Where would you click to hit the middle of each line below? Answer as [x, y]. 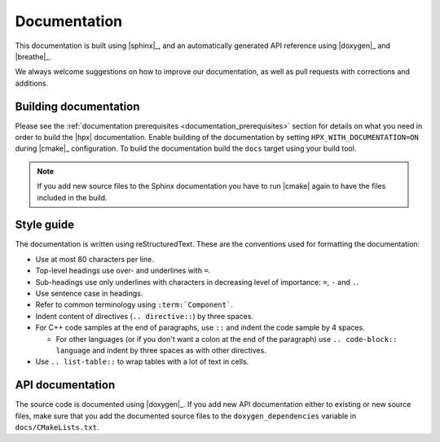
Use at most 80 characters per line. [95, 259]
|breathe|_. [33, 56]
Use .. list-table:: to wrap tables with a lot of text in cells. [142, 361]
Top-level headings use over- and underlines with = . [123, 271]
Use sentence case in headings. [89, 294]
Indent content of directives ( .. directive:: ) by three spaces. [145, 316]
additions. [32, 83]
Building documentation [77, 106]
